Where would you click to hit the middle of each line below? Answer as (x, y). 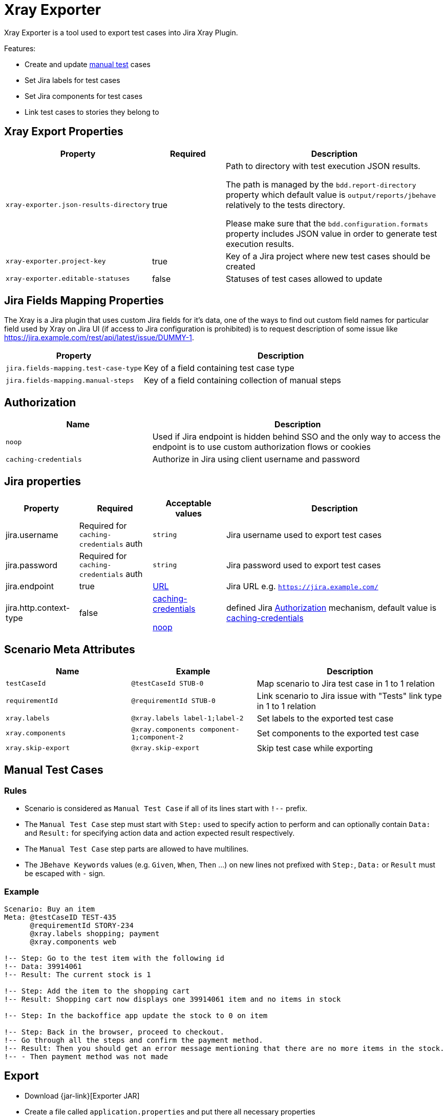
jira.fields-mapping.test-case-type (74, 368)
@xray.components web (73, 942)
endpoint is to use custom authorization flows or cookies (261, 447)
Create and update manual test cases (88, 64)
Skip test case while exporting (315, 748)
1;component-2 (157, 737)
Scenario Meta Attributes (70, 649)
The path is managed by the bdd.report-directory (321, 184)
